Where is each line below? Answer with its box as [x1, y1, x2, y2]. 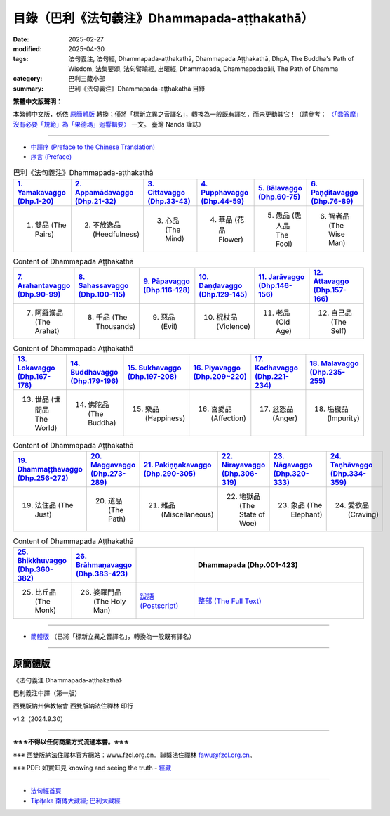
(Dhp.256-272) [17, 473, 69, 483]
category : [13, 75, 43, 83]
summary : [13, 84, 44, 93]
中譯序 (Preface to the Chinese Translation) [30, 143, 156, 151]
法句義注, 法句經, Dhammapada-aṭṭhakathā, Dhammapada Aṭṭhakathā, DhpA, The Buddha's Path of [68, 55, 354, 63]
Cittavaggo [147, 188, 186, 197]
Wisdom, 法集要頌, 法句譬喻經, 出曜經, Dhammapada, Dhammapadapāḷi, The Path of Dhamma [68, 64, 339, 73]
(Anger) [272, 413, 298, 423]
